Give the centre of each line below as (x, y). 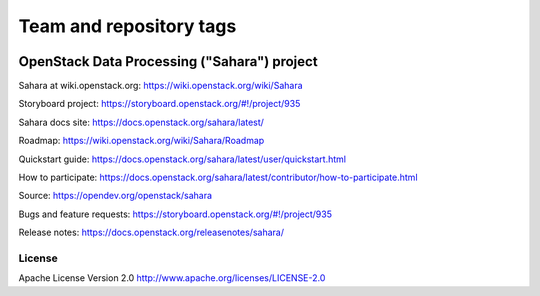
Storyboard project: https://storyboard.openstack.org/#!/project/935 (159, 104)
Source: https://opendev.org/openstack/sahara (115, 196)
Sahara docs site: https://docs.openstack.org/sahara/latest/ (141, 122)
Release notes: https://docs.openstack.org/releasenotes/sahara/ (151, 232)
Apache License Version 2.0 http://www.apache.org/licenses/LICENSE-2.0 (172, 278)
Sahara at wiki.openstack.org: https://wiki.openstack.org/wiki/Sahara (161, 86)
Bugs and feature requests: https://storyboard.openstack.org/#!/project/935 (175, 214)
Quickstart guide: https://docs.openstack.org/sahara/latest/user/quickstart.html (182, 159)
